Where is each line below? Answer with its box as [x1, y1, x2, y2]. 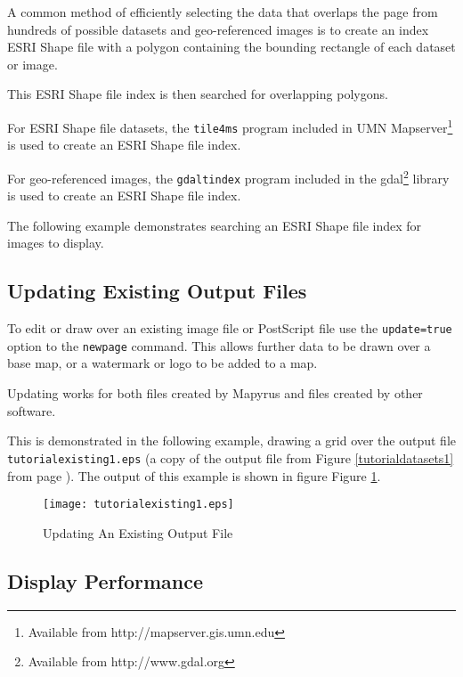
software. [7, 401, 56, 420]
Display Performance [7, 567, 204, 594]
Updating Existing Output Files [7, 277, 307, 305]
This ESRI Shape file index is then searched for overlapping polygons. [7, 85, 388, 103]
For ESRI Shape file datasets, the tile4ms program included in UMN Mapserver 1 [7, 115, 453, 136]
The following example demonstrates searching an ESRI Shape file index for [7, 216, 422, 234]
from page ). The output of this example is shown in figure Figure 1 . [7, 466, 381, 485]
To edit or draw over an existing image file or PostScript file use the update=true [7, 319, 452, 338]
